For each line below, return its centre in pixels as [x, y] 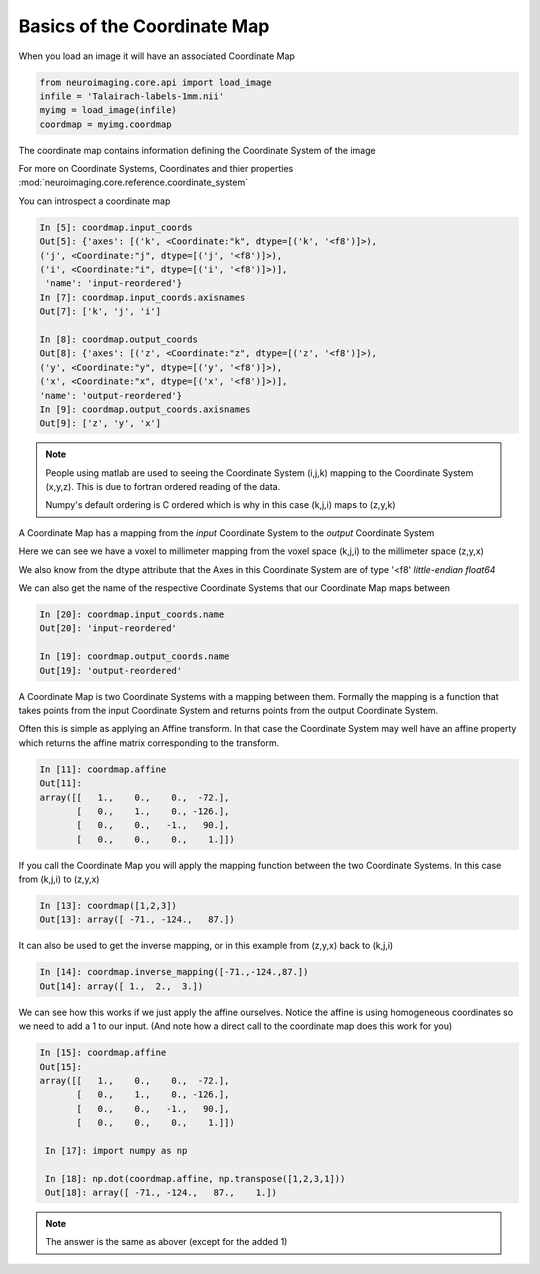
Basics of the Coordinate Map [144, 26]
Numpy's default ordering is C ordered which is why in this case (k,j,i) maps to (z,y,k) [220, 505]
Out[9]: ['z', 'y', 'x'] [100, 423]
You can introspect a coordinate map [94, 201]
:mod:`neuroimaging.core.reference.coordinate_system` [133, 182]
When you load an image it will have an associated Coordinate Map [156, 56]
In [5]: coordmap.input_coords [116, 227]
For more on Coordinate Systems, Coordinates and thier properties [156, 169]
